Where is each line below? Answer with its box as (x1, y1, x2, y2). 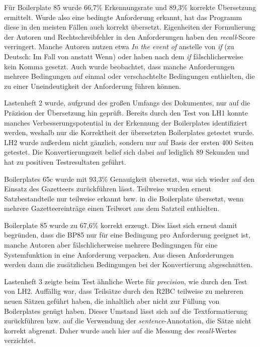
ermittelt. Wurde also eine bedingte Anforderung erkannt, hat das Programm (4, 12, 242, 22)
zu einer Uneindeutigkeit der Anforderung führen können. (4, 80, 181, 91)
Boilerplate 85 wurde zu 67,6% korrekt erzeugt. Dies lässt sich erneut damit (4, 219, 237, 230)
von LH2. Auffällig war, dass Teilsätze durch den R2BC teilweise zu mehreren (4, 286, 243, 296)
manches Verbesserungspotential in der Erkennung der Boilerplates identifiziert (4, 117, 247, 128)
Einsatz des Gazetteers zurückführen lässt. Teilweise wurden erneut (4, 183, 211, 194)
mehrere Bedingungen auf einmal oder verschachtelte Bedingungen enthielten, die (4, 71, 255, 81)
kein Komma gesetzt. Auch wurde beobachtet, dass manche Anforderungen (4, 61, 235, 71)
